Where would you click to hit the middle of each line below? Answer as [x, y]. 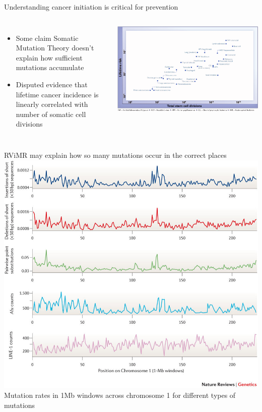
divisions [29, 124]
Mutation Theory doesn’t [55, 48]
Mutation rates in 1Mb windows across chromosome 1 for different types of [120, 395]
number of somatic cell [51, 114]
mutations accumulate [50, 67]
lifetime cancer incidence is [57, 94]
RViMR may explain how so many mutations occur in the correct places [115, 155]
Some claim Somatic [47, 38]
